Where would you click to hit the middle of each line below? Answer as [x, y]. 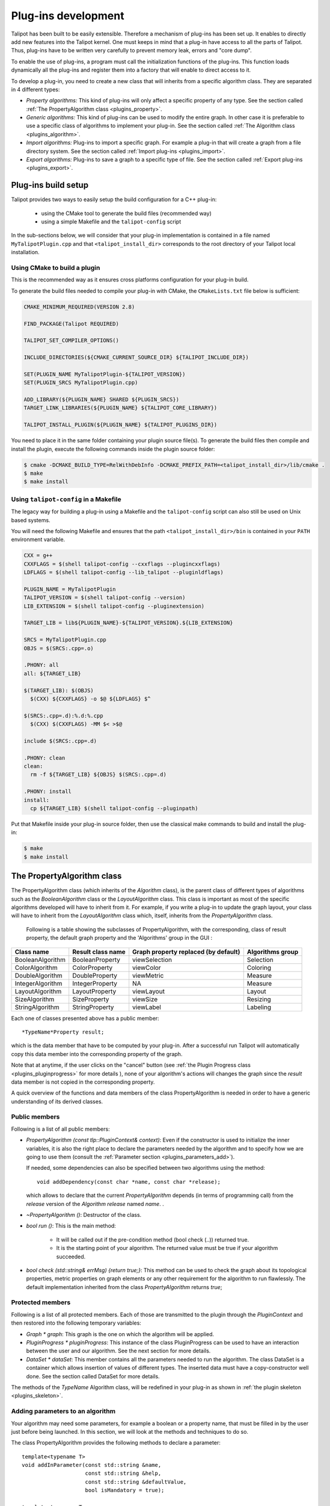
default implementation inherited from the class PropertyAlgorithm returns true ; [124, 1287]
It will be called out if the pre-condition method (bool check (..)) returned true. [153, 1239]
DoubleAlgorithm [38, 975]
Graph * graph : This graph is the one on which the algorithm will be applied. [120, 1334]
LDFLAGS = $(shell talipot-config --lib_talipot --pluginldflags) [124, 573]
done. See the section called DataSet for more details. [93, 1376]
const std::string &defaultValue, [136, 1482]
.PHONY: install [48, 792]
